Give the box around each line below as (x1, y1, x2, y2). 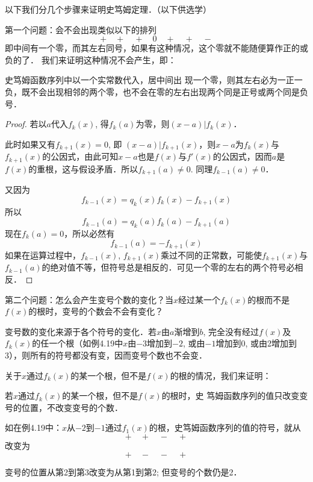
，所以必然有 (64, 227, 115, 239)
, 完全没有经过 (203, 325, 259, 337)
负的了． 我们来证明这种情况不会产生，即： (5, 53, 176, 66)
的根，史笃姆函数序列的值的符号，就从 (149, 421, 301, 434)
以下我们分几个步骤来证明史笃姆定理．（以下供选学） (5, 3, 211, 15)
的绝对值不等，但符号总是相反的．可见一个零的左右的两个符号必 (42, 261, 295, 274)
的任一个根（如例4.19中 (32, 337, 123, 349)
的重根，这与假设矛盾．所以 (28, 162, 138, 175)
